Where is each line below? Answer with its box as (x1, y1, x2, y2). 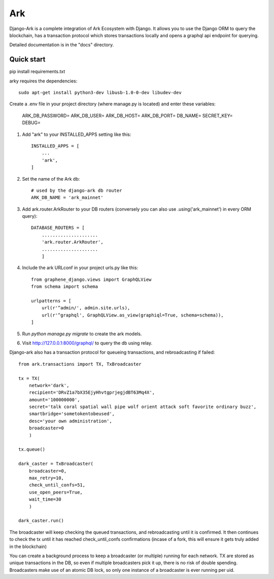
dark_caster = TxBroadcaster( (18, 461, 94, 467)
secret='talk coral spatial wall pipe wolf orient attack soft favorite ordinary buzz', (28, 404, 257, 410)
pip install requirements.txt (9, 69, 65, 75)
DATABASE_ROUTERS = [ (31, 225, 85, 231)
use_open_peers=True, (28, 489, 83, 495)
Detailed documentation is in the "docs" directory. (9, 42, 114, 48)
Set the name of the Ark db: (22, 176, 80, 182)
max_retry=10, (28, 475, 64, 481)
